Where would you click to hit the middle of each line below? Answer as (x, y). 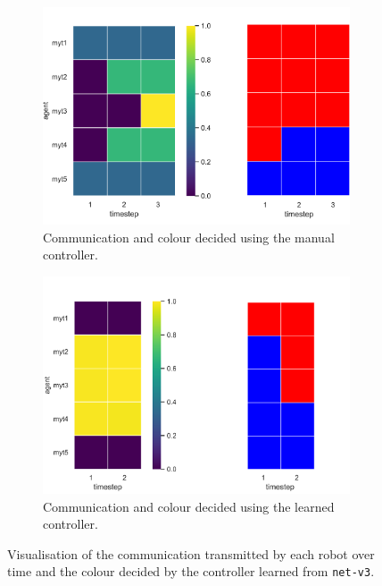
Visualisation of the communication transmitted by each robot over (191, 553)
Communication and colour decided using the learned (189, 506)
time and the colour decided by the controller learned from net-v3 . (191, 571)
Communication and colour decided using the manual (189, 237)
